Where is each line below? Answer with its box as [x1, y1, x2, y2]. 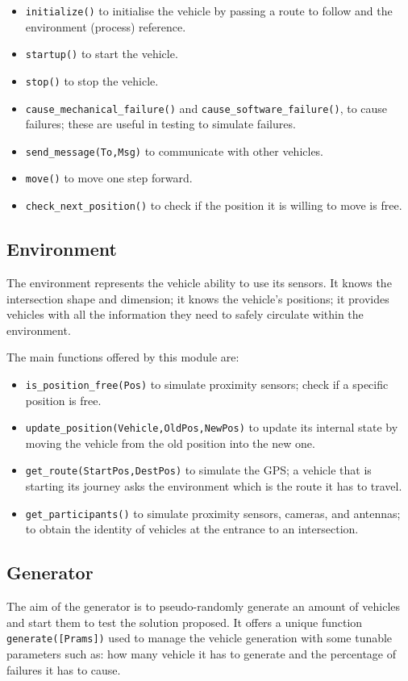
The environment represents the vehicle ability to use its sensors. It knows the [6, 274, 392, 290]
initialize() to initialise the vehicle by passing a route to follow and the [25, 2, 393, 19]
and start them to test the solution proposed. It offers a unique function [6, 613, 363, 630]
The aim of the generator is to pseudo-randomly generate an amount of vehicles [6, 598, 401, 615]
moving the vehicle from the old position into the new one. [25, 434, 315, 451]
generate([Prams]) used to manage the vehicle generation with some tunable [6, 629, 393, 646]
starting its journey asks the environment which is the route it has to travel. [25, 478, 402, 495]
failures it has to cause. [6, 661, 121, 678]
